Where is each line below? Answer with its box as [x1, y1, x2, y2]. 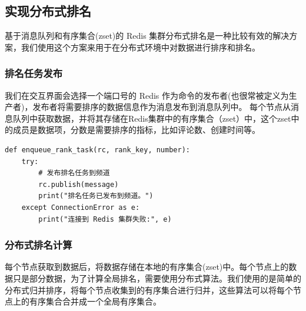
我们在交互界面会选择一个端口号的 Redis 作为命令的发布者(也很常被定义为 [5, 89, 289, 101]
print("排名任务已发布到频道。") [38, 192, 154, 200]
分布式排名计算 [5, 238, 72, 252]
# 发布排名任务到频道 [38, 169, 110, 178]
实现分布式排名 [5, 2, 91, 20]
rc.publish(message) [38, 180, 119, 189]
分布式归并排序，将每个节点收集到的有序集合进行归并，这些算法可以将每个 [5, 283, 293, 296]
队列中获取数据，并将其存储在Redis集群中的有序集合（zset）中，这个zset [12, 112, 291, 124]
